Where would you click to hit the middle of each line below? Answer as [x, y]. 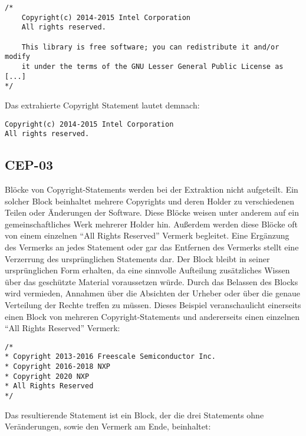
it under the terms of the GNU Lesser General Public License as [152, 66]
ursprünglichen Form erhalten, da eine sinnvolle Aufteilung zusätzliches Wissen [147, 270]
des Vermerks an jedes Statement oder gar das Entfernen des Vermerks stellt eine [152, 247]
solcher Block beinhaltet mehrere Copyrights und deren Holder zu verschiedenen [150, 201]
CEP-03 [29, 165]
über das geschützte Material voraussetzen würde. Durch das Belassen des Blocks [152, 281]
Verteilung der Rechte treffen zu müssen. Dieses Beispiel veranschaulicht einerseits [153, 304]
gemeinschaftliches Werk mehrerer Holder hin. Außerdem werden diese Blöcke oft [151, 224]
